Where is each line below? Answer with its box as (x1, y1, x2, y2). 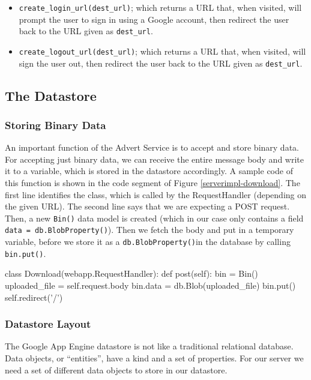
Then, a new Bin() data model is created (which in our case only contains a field (5, 211, 304, 224)
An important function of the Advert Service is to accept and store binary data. (5, 141, 299, 154)
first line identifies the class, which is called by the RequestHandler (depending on (5, 188, 307, 201)
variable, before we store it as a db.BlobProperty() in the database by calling (5, 235, 291, 248)
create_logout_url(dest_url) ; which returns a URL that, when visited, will (19, 44, 306, 57)
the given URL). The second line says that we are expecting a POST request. (5, 200, 290, 213)
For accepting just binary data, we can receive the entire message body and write (5, 152, 304, 165)
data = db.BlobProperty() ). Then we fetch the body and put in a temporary (5, 223, 294, 236)
